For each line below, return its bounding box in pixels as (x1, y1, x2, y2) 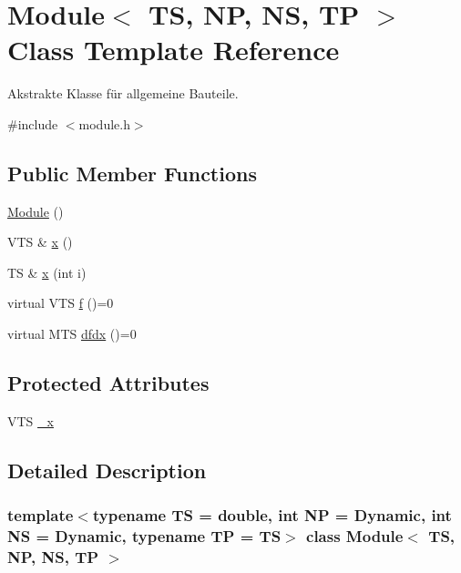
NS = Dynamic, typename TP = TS (7, 525, 282, 547)
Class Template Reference (7, 31, 340, 68)
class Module (306, 525, 404, 547)
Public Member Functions (7, 159, 257, 187)
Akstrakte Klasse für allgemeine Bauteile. (7, 84, 239, 103)
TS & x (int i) (7, 262, 87, 281)
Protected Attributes (7, 369, 210, 397)
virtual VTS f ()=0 (7, 293, 114, 312)
